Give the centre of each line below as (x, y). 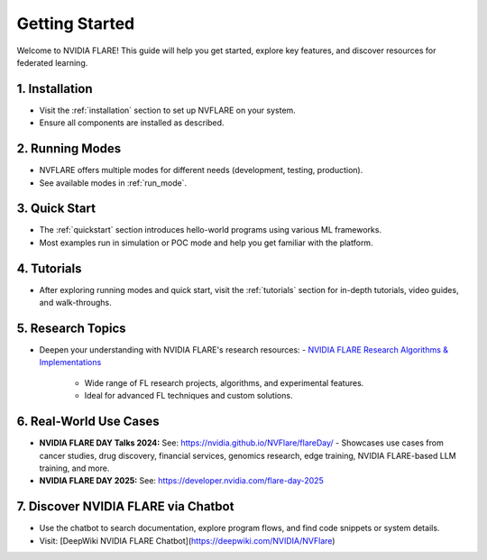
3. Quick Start (56, 209)
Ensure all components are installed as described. (132, 123)
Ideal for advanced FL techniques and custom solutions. (188, 396)
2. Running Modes (69, 149)
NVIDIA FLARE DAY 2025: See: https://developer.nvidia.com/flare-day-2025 (181, 481)
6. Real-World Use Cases (88, 422)
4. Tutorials (49, 268)
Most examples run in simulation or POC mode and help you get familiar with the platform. (206, 243)
